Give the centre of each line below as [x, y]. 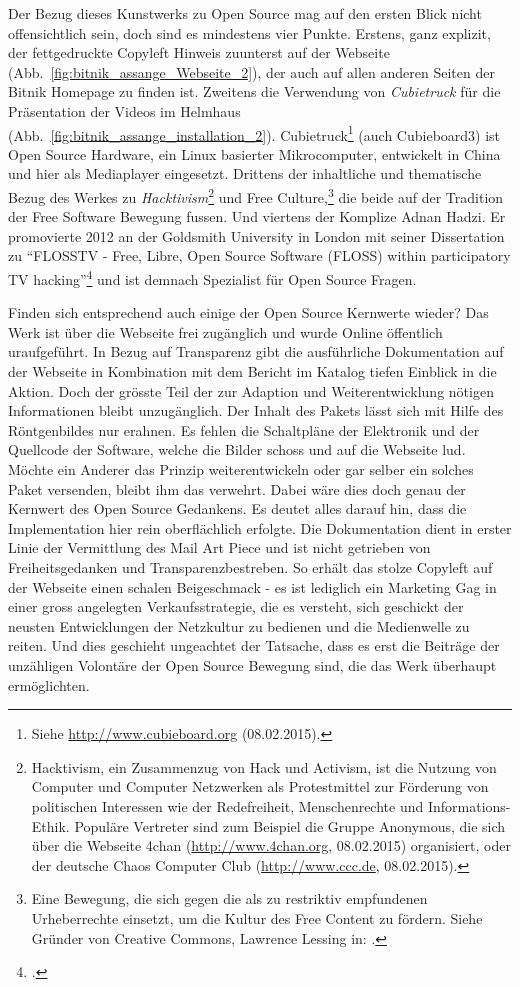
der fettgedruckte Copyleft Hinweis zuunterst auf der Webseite [199, 52]
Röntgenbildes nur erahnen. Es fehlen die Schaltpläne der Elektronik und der [244, 429]
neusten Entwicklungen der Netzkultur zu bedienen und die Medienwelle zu [239, 625]
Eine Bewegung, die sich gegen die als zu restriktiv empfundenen [229, 898]
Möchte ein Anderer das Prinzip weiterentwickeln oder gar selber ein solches [241, 469]
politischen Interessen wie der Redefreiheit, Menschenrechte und [227, 805]
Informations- [469, 805]
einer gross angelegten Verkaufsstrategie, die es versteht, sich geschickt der [236, 606]
